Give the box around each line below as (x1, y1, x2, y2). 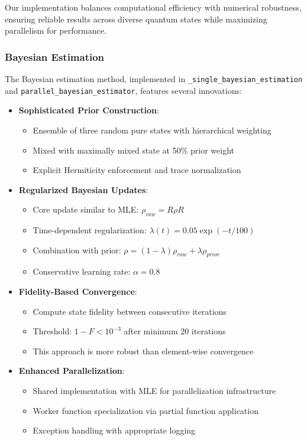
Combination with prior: (33, 243, 121, 256)
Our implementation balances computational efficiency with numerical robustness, (5, 1, 302, 13)
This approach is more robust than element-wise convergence (33, 344, 254, 357)
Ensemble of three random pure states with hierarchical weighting (33, 123, 272, 136)
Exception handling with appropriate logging (33, 424, 196, 436)
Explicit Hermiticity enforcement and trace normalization (33, 164, 241, 176)
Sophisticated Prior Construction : (18, 104, 159, 116)
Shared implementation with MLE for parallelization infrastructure (33, 384, 276, 397)
